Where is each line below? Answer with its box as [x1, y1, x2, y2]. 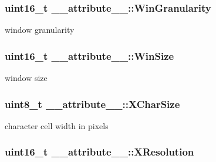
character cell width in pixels [5, 119, 109, 131]
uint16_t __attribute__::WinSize [5, 48, 174, 63]
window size [5, 72, 48, 84]
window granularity [5, 23, 75, 36]
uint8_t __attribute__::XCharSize [5, 96, 180, 111]
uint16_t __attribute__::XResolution [5, 144, 194, 159]
